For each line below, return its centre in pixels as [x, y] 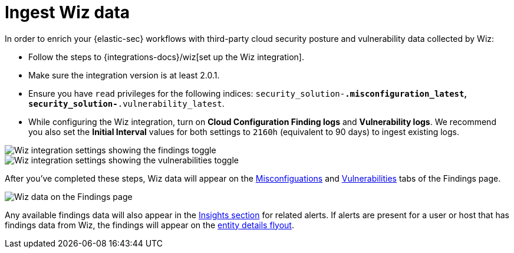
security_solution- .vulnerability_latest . [126, 103]
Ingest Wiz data [67, 12]
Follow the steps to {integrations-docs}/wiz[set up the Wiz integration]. [166, 57]
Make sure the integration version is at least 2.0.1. [124, 75]
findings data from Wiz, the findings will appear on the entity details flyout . [149, 225]
